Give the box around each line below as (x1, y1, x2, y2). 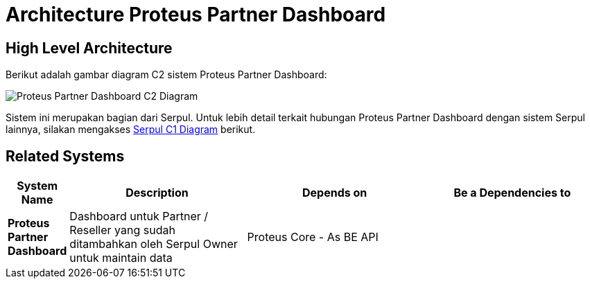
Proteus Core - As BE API (247, 230, 379, 245)
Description (125, 186, 189, 200)
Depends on (302, 186, 367, 200)
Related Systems (6, 147, 125, 165)
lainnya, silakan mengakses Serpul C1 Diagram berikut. (6, 123, 256, 136)
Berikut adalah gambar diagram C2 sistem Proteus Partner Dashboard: (6, 69, 327, 81)
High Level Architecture (6, 39, 173, 57)
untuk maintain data (69, 251, 173, 265)
